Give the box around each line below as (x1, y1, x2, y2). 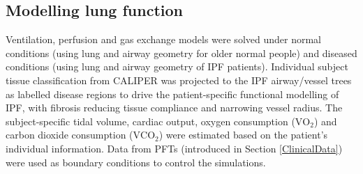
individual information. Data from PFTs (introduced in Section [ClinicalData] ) (6, 141, 343, 155)
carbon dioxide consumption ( (6, 127, 133, 142)
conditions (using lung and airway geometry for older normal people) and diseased (6, 45, 357, 60)
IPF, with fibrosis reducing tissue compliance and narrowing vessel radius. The (6, 100, 343, 115)
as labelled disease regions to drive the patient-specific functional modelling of (6, 86, 339, 101)
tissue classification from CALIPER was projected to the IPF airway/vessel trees (6, 72, 352, 87)
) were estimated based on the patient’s (158, 127, 328, 142)
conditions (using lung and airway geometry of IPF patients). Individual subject (6, 59, 348, 74)
